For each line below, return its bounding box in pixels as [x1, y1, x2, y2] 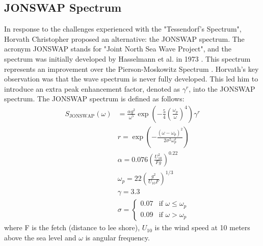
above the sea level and [4, 232, 76, 242]
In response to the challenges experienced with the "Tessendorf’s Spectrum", [4, 23, 242, 34]
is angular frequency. [85, 232, 150, 242]
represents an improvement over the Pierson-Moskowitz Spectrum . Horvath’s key [4, 63, 259, 74]
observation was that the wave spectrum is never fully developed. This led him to [4, 73, 258, 84]
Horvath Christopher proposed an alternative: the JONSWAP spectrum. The [4, 33, 245, 44]
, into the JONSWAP [189, 83, 255, 94]
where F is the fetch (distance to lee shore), [4, 222, 140, 233]
